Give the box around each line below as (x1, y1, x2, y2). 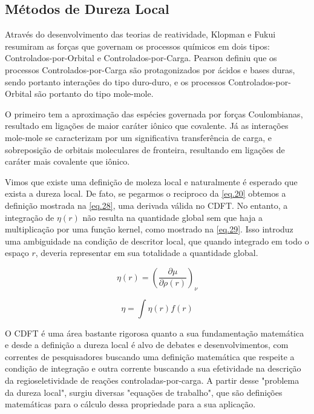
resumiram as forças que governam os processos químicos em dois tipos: (5, 39, 270, 52)
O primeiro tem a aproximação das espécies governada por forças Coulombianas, (5, 107, 303, 120)
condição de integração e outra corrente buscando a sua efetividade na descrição (5, 362, 301, 375)
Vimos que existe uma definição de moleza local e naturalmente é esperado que (5, 175, 298, 188)
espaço (5, 246, 29, 259)
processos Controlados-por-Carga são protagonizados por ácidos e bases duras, (5, 63, 295, 76)
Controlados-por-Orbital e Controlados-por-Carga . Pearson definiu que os (5, 51, 277, 64)
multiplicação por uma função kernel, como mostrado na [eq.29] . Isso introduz (5, 223, 293, 235)
